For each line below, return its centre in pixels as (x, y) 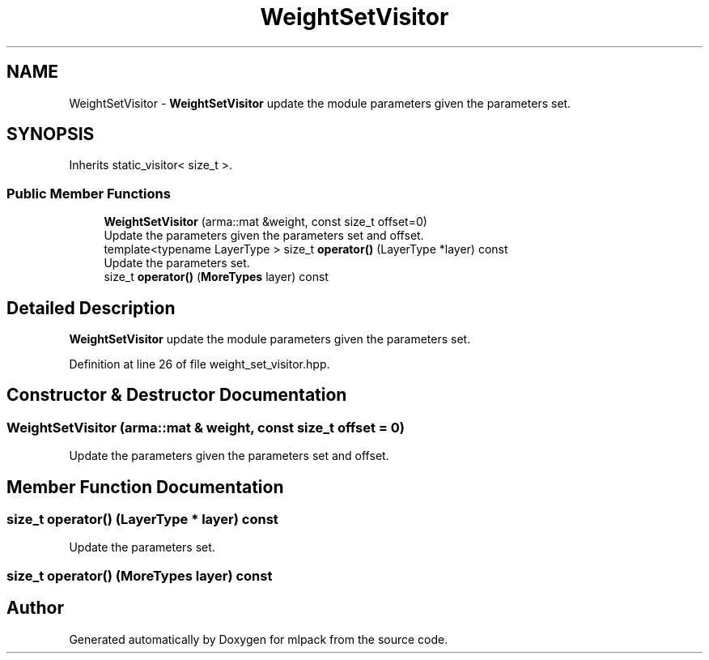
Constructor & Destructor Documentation (177, 395)
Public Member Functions (89, 193)
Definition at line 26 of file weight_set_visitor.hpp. (200, 364)
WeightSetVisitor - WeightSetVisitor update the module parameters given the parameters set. (320, 103)
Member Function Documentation (145, 487)
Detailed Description (91, 308)
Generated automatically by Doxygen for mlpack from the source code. (259, 639)
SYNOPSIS (51, 134)
